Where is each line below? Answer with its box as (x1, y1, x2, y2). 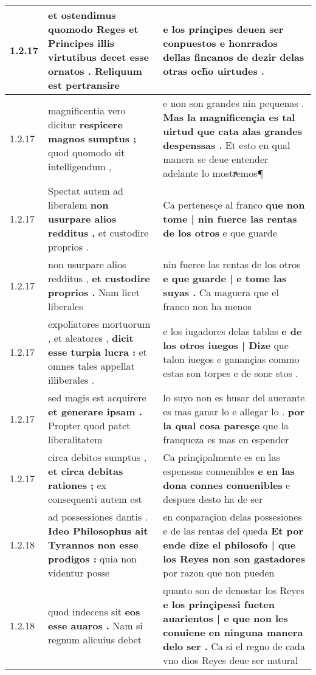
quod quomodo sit (48, 145, 125, 159)
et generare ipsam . (48, 404, 142, 418)
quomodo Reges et (48, 22, 139, 36)
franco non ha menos (163, 299, 252, 313)
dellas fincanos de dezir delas (163, 50, 304, 64)
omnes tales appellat (48, 359, 135, 373)
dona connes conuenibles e (163, 478, 290, 492)
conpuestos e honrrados (163, 36, 278, 50)
